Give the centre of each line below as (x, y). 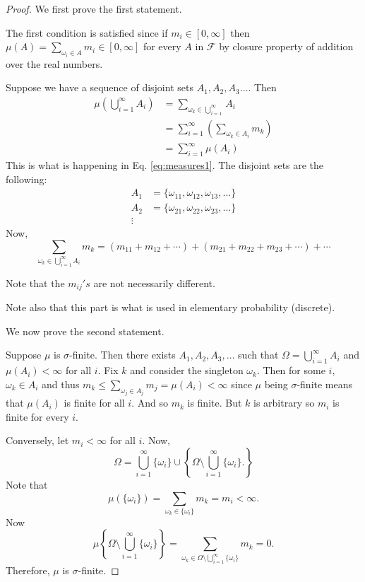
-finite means (325, 384)
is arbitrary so (284, 403)
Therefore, (28, 570)
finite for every (37, 416)
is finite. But (215, 403)
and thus (61, 384)
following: (26, 179)
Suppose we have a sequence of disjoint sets (100, 87)
